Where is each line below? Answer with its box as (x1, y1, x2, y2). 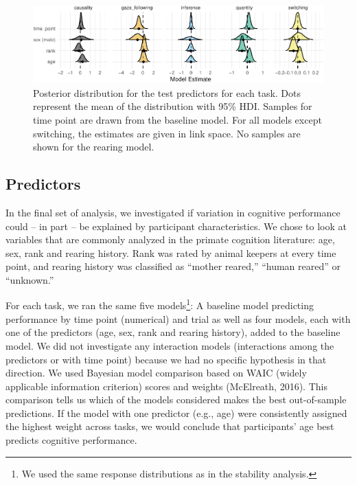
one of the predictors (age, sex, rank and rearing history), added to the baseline (5, 325, 341, 339)
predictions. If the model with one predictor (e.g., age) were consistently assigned (5, 405, 347, 420)
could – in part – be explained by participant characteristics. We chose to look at (5, 218, 347, 233)
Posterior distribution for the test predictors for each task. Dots (33, 85, 301, 100)
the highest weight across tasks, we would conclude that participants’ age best (5, 419, 334, 433)
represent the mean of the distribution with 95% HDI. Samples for (33, 99, 312, 113)
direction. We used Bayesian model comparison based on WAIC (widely (5, 365, 307, 380)
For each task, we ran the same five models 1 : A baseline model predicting (5, 296, 314, 313)
